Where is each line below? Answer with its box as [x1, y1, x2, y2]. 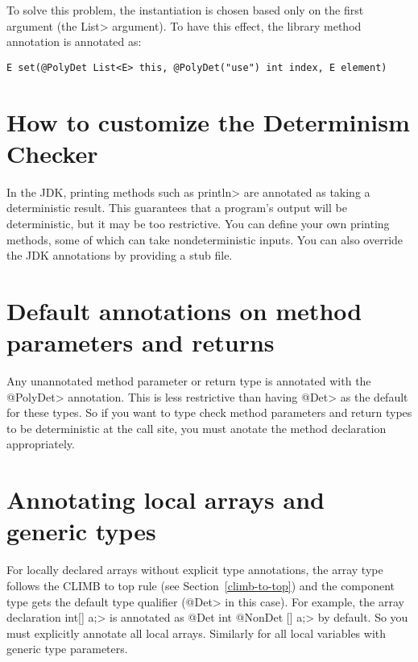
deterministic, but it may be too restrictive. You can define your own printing [6, 214, 390, 231]
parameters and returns [6, 326, 275, 359]
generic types [6, 514, 156, 548]
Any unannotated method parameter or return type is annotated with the [6, 373, 371, 389]
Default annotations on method [6, 294, 362, 327]
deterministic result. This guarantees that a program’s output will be [6, 199, 347, 216]
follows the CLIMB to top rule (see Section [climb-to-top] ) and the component [6, 577, 395, 593]
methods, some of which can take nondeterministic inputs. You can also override [6, 231, 404, 248]
